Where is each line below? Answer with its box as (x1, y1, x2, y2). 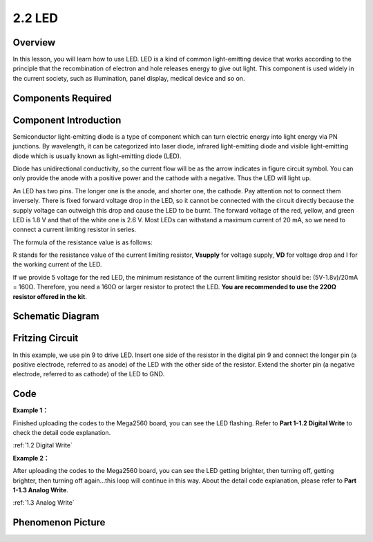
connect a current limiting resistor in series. (12, 225, 137, 234)
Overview (12, 37, 56, 48)
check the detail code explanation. (12, 429, 111, 437)
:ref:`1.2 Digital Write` (12, 441, 73, 449)
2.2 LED (12, 10, 59, 26)
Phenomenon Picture (12, 516, 106, 528)
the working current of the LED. (12, 260, 102, 269)
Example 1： (12, 406, 48, 414)
